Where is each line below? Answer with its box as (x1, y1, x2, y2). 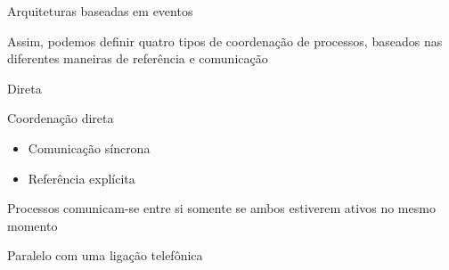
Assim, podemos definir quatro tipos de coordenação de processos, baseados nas (7, 31, 443, 50)
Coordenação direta (7, 109, 114, 127)
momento (7, 216, 58, 234)
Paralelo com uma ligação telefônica (7, 246, 203, 265)
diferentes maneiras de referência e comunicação (7, 49, 268, 68)
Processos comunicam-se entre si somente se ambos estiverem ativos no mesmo (7, 199, 436, 217)
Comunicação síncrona (28, 138, 151, 157)
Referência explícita (28, 168, 135, 187)
